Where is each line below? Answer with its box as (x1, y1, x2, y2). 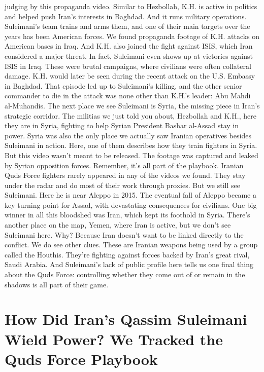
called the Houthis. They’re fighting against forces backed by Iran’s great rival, (5, 249, 250, 259)
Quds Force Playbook (5, 348, 158, 369)
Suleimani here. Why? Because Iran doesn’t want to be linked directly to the (5, 229, 244, 240)
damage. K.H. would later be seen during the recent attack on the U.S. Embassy (5, 70, 255, 81)
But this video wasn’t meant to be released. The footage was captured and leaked (5, 150, 258, 160)
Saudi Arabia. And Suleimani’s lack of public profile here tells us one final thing (5, 259, 254, 270)
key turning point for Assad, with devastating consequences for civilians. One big (5, 199, 257, 210)
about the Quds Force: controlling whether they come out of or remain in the (5, 269, 245, 280)
